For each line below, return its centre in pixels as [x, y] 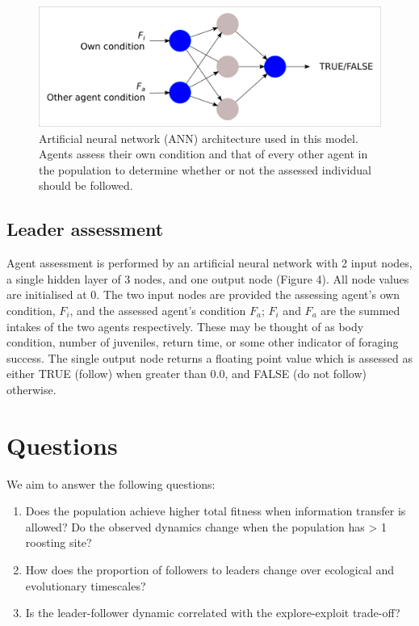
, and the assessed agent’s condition [158, 311]
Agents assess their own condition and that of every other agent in [203, 154]
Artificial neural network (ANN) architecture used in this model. [199, 138]
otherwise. [31, 389]
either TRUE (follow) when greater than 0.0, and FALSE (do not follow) [187, 374]
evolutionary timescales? [86, 585]
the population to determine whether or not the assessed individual [205, 169]
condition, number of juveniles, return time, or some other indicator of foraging [203, 342]
